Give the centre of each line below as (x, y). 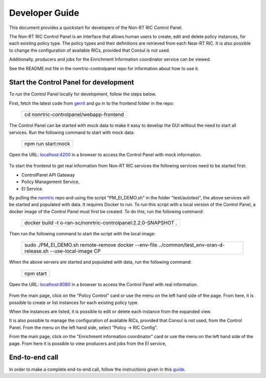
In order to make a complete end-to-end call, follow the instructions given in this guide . (97, 369)
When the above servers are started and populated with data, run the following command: (100, 262)
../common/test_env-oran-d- (192, 245)
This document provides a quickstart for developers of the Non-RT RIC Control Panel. (96, 28)
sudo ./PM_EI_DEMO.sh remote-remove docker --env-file (91, 245)
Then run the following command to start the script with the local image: (82, 234)
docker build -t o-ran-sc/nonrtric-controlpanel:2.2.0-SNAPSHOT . (101, 223)
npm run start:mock (47, 144)
